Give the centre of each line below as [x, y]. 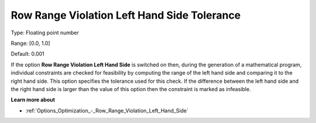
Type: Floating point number [45, 33]
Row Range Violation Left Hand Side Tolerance [126, 15]
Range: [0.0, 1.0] [30, 43]
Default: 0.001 [28, 54]
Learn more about [33, 100]
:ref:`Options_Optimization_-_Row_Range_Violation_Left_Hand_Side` [107, 110]
